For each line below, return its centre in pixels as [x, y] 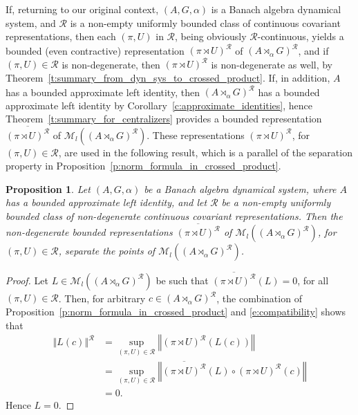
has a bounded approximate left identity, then [103, 92]
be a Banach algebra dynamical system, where [240, 188]
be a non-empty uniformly [276, 202]
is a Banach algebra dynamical [276, 9]
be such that [182, 280]
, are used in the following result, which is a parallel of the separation [205, 152]
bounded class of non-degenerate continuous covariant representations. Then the [174, 215]
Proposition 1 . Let [48, 188]
